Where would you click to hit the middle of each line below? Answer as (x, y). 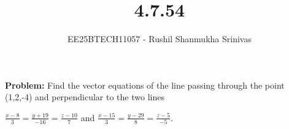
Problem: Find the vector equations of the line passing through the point (145, 85)
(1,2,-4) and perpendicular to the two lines (85, 97)
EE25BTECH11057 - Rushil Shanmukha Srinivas (160, 39)
